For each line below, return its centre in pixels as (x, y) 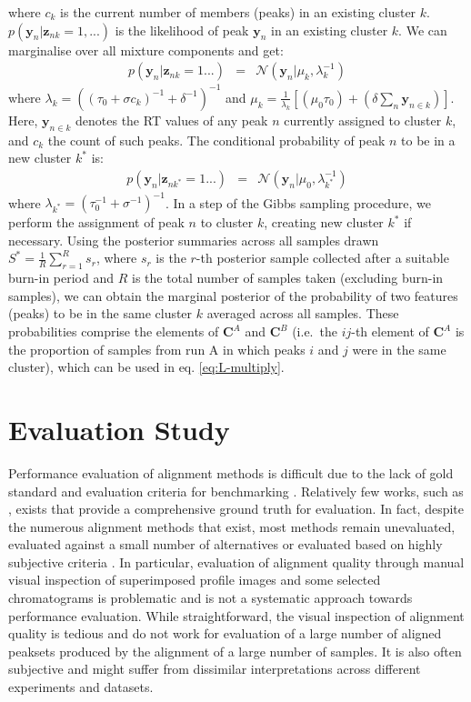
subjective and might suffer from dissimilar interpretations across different (215, 669)
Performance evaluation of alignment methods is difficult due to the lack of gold (231, 472)
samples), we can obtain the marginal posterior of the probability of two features (233, 295)
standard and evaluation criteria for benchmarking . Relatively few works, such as (236, 491)
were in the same (399, 349)
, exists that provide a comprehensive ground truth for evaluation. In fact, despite (236, 509)
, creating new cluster (324, 222)
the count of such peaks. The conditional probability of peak (216, 140)
